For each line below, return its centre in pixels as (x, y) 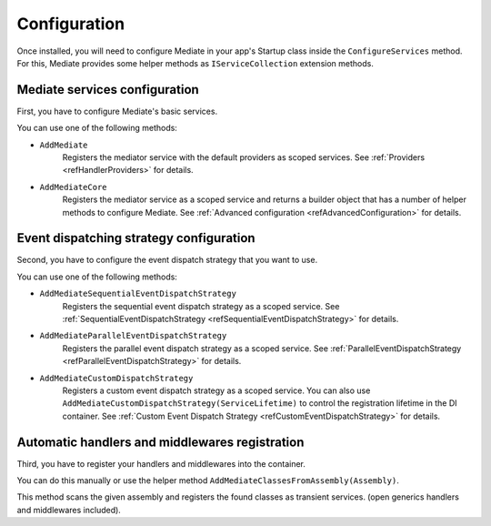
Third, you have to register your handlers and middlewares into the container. (161, 463)
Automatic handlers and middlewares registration (160, 442)
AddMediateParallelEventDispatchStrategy (133, 336)
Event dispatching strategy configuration (136, 238)
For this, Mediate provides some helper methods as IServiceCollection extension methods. (195, 63)
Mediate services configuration (108, 90)
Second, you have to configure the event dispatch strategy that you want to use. (167, 260)
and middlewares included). (69, 510)
